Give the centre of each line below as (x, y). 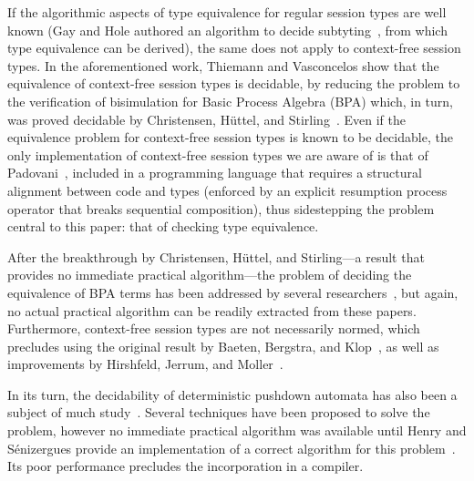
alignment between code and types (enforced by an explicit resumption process (227, 190)
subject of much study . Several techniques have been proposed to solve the (219, 412)
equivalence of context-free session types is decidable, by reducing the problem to (234, 83)
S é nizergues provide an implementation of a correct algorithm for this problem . (232, 448)
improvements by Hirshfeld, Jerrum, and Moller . (145, 364)
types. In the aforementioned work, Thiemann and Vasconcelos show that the (223, 65)
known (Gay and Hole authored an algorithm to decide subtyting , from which (227, 30)
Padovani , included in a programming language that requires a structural (215, 173)
